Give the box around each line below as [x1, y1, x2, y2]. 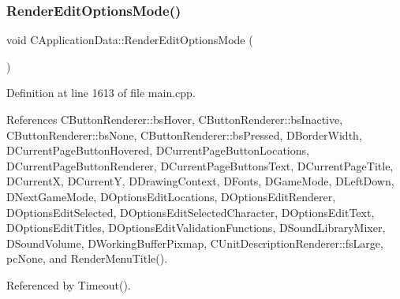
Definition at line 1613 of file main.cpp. [6, 84, 196, 101]
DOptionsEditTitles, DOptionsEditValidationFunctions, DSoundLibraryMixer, [6, 219, 386, 236]
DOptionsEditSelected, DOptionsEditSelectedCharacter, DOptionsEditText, [6, 204, 375, 220]
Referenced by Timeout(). [6, 276, 131, 293]
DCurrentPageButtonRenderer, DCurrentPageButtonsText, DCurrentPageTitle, [6, 157, 394, 174]
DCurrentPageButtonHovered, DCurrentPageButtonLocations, [6, 142, 309, 159]
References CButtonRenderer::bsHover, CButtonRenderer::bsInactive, [6, 111, 343, 127]
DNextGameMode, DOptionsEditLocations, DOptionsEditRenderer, [6, 188, 336, 204]
